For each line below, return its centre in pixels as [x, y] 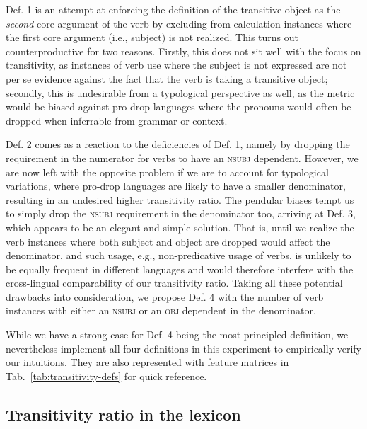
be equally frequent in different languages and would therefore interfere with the [180, 269]
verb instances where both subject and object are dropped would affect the [168, 241]
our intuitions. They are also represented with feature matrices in [147, 362]
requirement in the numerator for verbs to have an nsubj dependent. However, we [182, 158]
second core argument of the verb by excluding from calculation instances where [179, 23]
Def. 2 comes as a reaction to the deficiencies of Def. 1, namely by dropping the [178, 144]
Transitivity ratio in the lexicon [123, 414]
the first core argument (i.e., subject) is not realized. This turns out [152, 37]
